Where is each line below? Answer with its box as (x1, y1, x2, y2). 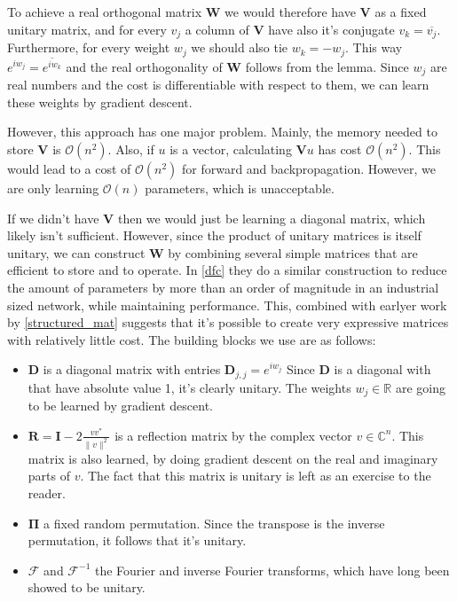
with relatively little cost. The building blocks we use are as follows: (7, 330, 376, 348)
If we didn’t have (7, 208, 99, 227)
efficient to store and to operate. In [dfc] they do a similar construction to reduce (7, 261, 447, 279)
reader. (28, 484, 66, 502)
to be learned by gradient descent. (28, 396, 214, 415)
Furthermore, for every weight (7, 38, 170, 57)
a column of (185, 20, 249, 38)
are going (395, 378, 445, 396)
